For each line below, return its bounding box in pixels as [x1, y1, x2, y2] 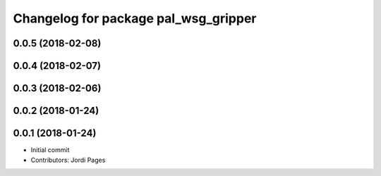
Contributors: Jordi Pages [30, 156, 106, 164]
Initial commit [30, 146, 70, 154]
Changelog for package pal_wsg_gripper [13, 11, 257, 26]
